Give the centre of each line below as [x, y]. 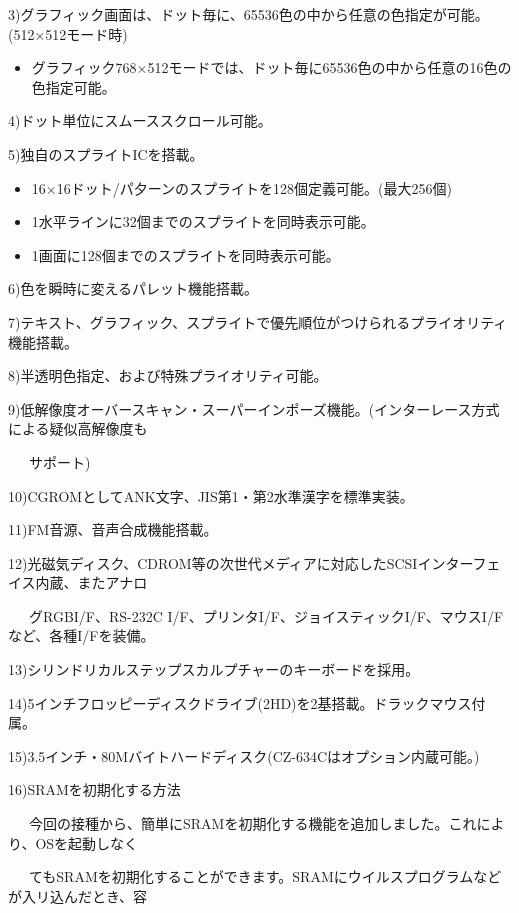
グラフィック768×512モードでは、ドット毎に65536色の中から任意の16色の [271, 67]
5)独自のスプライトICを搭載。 [106, 153]
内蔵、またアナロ [91, 582]
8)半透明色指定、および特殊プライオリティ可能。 [168, 375]
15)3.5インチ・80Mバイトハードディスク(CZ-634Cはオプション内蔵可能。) [244, 755]
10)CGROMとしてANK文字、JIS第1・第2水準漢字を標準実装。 [211, 495]
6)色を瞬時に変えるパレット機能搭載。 [133, 288]
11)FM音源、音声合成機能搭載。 [113, 529]
